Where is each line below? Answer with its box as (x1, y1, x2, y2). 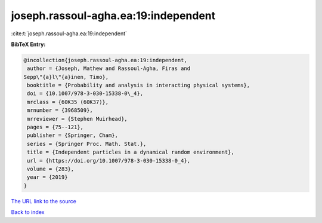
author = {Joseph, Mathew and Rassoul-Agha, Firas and (27, 65, 191, 72)
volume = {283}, (27, 166, 75, 172)
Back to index (11, 209, 45, 216)
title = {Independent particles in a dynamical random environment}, (27, 149, 235, 155)
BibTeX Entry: (11, 41, 46, 48)
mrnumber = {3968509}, (27, 107, 94, 114)
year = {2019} (27, 174, 68, 181)
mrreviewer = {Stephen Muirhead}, (27, 115, 128, 122)
